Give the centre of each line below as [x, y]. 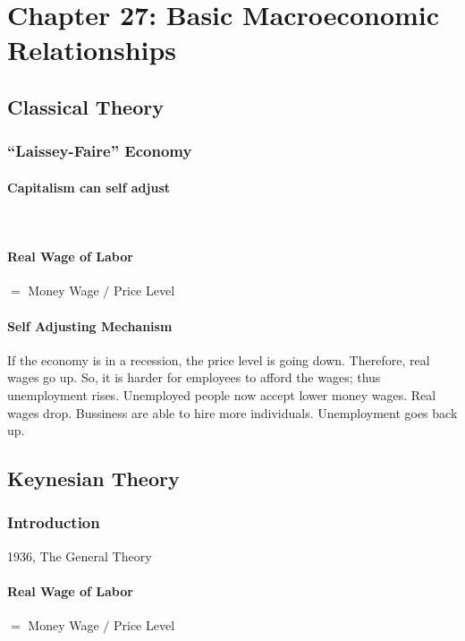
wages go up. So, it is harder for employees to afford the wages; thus [194, 377]
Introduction [54, 522]
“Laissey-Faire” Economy [100, 151]
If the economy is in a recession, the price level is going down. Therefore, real [219, 359]
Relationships [92, 50]
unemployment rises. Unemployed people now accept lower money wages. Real [222, 394]
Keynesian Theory [93, 479]
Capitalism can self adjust [89, 187]
